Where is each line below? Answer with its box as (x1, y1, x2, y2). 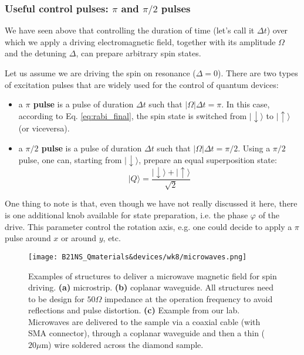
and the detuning (5, 47, 67, 59)
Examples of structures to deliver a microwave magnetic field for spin (28, 269, 277, 282)
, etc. (103, 232, 121, 244)
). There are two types (218, 67, 298, 79)
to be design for (28, 292, 85, 305)
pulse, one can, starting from (18, 153, 122, 165)
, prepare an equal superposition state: (139, 153, 277, 165)
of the (258, 209, 280, 221)
